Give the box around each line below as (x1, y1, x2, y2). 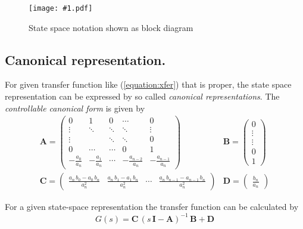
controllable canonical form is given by (5, 101, 145, 114)
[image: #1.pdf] (29, 4, 93, 13)
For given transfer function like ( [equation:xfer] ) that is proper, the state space (5, 78, 292, 91)
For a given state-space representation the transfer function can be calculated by (5, 200, 299, 213)
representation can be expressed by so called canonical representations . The (5, 90, 280, 103)
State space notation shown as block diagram (29, 21, 193, 33)
